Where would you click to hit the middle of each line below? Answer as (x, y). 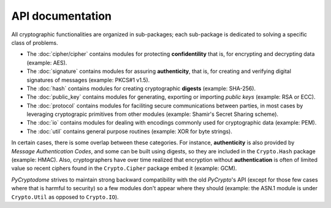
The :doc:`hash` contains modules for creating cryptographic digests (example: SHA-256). (141, 88)
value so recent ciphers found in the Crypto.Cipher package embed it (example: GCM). (124, 168)
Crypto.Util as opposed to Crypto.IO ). (65, 197)
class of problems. (35, 42)
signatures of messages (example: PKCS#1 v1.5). (88, 80)
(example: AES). (47, 63)
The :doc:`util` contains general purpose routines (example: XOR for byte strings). (129, 131)
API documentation (62, 16)
